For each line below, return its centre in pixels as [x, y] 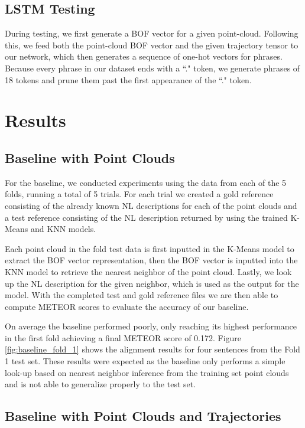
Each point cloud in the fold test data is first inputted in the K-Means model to [150, 248]
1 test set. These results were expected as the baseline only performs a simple [145, 361]
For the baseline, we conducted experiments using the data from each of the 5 [146, 182]
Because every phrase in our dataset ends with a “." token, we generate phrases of [152, 68]
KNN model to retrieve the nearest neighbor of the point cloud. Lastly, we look [148, 271]
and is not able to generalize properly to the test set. [100, 384]
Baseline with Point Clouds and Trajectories [143, 416]
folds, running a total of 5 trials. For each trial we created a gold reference [139, 194]
